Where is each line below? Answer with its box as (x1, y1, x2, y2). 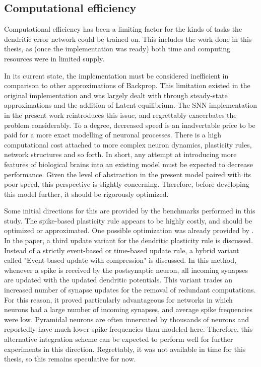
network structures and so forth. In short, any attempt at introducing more (4, 149, 237, 160)
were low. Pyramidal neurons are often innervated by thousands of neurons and (4, 314, 249, 324)
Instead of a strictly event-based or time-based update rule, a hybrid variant (4, 245, 239, 255)
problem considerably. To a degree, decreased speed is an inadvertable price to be (4, 119, 255, 130)
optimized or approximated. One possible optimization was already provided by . (4, 225, 254, 236)
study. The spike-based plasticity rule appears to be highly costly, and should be (4, 215, 252, 226)
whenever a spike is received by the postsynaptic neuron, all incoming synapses (4, 264, 248, 275)
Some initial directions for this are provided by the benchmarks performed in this (4, 205, 255, 216)
